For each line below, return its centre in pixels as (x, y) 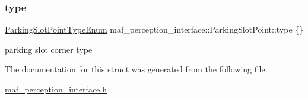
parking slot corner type (49, 49)
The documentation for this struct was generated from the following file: (136, 69)
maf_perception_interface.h (56, 89)
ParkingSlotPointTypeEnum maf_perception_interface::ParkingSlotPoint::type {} (154, 29)
